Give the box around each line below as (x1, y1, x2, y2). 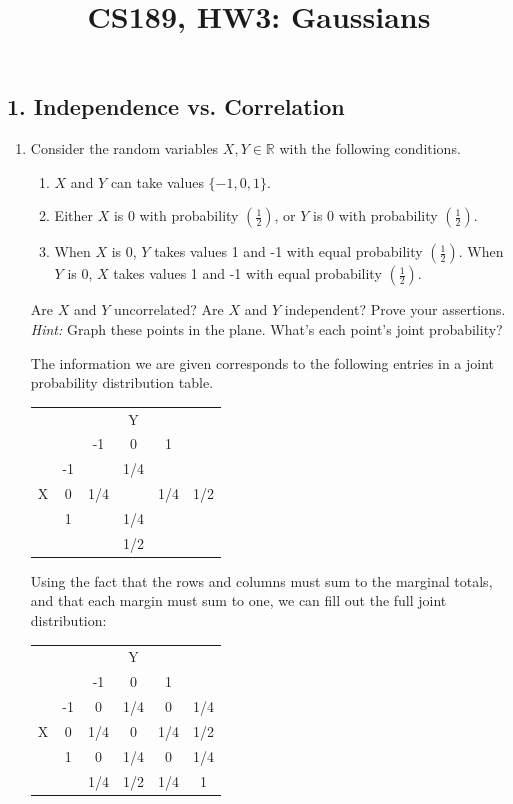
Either (54, 205, 93, 226)
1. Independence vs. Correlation (7, 91, 345, 122)
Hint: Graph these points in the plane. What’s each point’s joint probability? (30, 318, 503, 339)
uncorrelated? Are (113, 299, 224, 320)
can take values (110, 171, 204, 192)
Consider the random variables (30, 138, 219, 159)
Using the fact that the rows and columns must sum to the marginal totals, (30, 570, 493, 591)
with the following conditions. (279, 138, 461, 159)
